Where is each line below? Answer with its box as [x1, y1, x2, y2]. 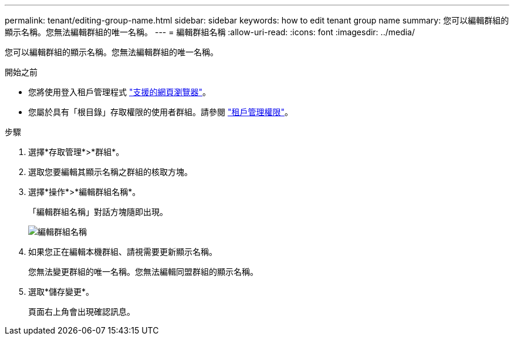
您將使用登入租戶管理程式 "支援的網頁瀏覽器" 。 [28, 87, 211, 97]
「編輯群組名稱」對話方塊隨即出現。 [28, 207, 168, 217]
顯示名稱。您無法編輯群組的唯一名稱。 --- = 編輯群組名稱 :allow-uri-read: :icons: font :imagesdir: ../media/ [5, 27, 415, 37]
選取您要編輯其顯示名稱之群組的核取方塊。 [28, 167, 192, 177]
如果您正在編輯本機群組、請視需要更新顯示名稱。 [28, 247, 217, 257]
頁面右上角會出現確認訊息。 [28, 307, 135, 317]
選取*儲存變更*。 [28, 287, 94, 297]
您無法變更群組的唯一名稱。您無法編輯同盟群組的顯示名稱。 [28, 267, 258, 277]
